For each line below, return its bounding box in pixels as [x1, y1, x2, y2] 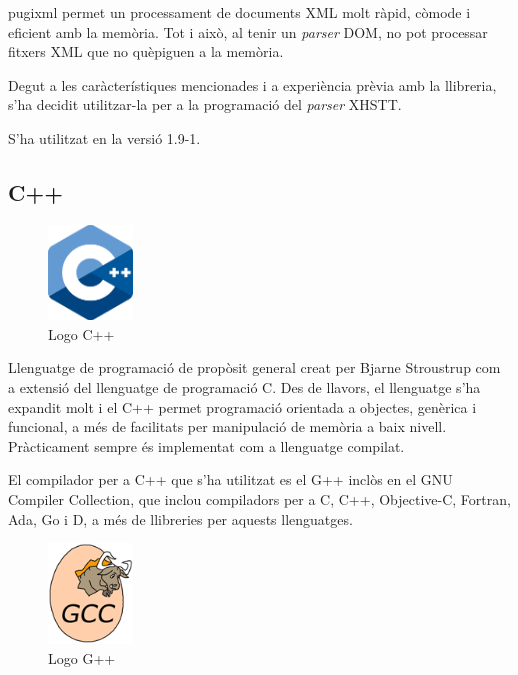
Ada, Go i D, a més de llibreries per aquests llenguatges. [8, 508, 353, 529]
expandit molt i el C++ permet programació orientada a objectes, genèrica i [8, 396, 477, 417]
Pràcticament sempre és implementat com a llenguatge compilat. [8, 435, 405, 456]
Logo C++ [48, 323, 115, 344]
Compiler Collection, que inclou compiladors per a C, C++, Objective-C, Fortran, [8, 488, 511, 509]
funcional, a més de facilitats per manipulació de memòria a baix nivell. [8, 416, 447, 437]
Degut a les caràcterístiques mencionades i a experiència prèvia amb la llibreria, [8, 74, 497, 95]
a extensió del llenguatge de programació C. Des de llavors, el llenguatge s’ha [8, 376, 481, 397]
